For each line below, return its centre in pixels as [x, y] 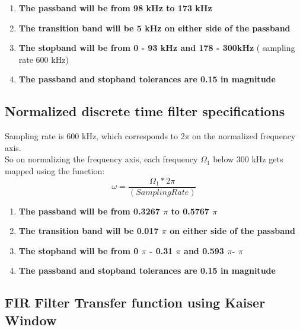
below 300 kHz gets [248, 159]
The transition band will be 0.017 [89, 231]
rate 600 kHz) [44, 59]
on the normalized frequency [244, 136]
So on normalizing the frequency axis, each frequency [101, 159]
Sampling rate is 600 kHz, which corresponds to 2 [95, 136]
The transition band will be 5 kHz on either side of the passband [154, 28]
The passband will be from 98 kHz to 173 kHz [115, 8]
